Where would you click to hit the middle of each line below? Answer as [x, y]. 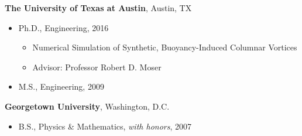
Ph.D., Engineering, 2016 [64, 27]
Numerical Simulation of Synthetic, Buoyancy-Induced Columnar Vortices [165, 47]
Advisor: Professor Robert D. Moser [97, 67]
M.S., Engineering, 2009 [61, 86]
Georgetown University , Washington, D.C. [87, 106]
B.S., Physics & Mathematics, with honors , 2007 [105, 126]
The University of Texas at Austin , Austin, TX [98, 8]
